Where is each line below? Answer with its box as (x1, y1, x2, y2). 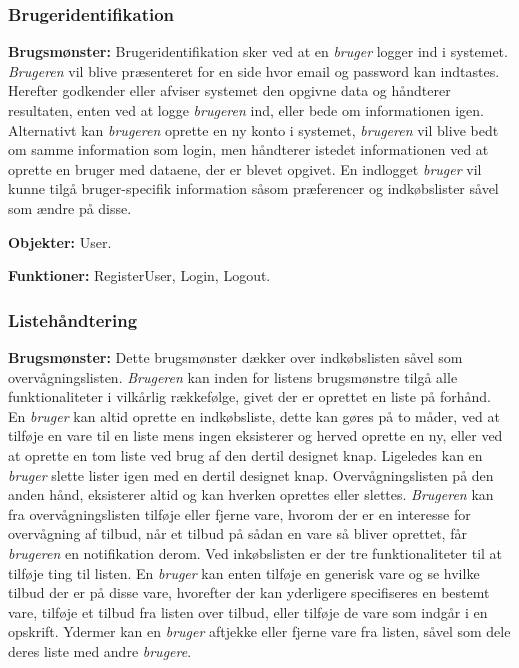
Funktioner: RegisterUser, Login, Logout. (8, 265, 271, 286)
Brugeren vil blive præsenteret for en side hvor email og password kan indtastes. (8, 60, 500, 81)
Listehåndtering (8, 307, 138, 332)
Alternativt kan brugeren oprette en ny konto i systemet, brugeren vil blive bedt (8, 119, 499, 140)
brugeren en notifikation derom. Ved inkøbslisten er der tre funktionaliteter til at (8, 542, 503, 563)
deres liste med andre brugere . (8, 640, 192, 661)
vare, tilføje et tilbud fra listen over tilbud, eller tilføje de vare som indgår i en (8, 601, 488, 622)
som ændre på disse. (8, 197, 132, 218)
